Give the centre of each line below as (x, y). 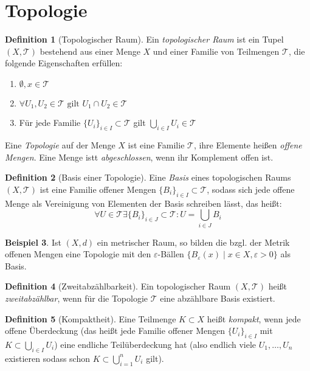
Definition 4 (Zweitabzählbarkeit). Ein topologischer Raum (118, 286)
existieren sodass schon (48, 358)
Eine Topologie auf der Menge (60, 145)
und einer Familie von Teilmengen (216, 51)
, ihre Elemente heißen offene (248, 145)
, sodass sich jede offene (251, 189)
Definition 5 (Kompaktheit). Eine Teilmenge (91, 318)
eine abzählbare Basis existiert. (218, 298)
